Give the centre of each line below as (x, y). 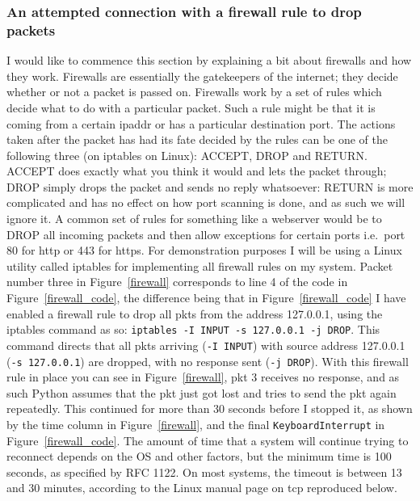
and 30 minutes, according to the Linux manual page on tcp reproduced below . (202, 488)
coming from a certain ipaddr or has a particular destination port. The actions (201, 123)
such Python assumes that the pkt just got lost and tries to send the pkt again (202, 392)
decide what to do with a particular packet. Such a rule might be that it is (191, 107)
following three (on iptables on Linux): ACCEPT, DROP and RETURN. (187, 155)
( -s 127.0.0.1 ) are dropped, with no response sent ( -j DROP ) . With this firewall (208, 361)
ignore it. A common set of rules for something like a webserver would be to (194, 219)
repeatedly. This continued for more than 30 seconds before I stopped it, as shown (210, 408)
